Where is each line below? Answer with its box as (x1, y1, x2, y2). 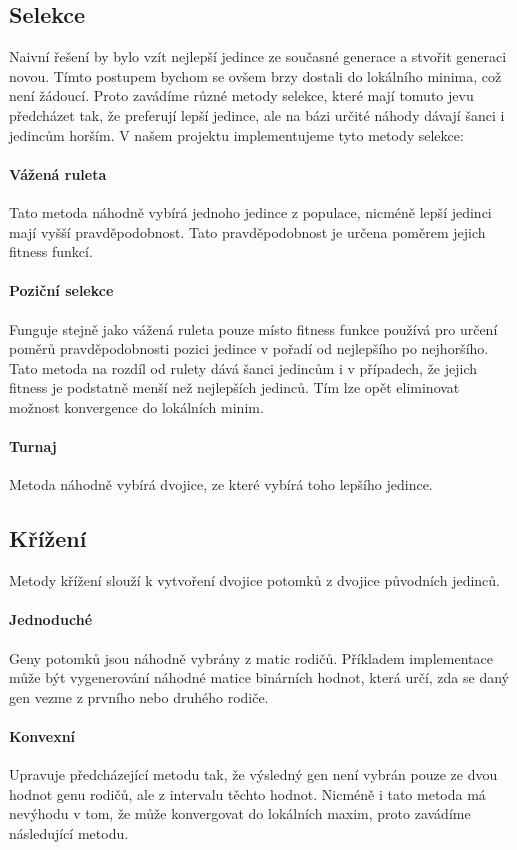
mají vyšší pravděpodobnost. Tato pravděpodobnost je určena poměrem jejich (9, 221, 486, 242)
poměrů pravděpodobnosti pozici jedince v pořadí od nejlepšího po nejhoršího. (9, 338, 489, 359)
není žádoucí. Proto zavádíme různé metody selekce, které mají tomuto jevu (9, 85, 474, 106)
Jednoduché (9, 609, 93, 630)
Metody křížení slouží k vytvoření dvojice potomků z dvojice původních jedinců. (9, 570, 500, 591)
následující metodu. (9, 822, 129, 843)
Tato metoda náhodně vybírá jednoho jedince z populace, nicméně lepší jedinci (9, 201, 492, 222)
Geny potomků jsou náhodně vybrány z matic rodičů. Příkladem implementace (9, 647, 493, 668)
